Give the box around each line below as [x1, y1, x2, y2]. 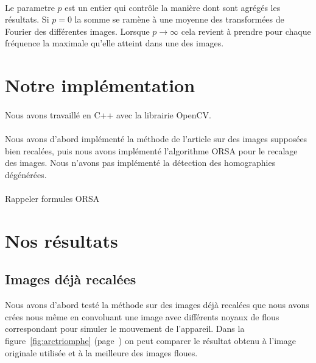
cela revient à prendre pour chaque [181, 24, 311, 37]
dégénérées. [5, 168, 47, 181]
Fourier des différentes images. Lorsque [5, 24, 150, 37]
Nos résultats [5, 228, 118, 253]
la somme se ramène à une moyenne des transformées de [74, 13, 284, 26]
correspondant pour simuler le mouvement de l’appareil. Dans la [5, 322, 245, 335]
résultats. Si [5, 13, 49, 26]
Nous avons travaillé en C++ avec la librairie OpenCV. [5, 108, 211, 121]
